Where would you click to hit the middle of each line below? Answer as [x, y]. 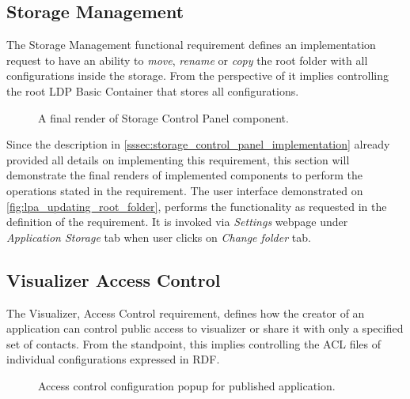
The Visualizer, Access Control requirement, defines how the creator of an [186, 312]
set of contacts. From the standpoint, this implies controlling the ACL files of [194, 343]
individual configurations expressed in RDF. [113, 359]
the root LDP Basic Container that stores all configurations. [153, 90]
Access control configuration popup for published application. [187, 385]
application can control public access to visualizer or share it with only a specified [205, 328]
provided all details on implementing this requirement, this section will [178, 159]
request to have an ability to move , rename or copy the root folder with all [187, 60]
